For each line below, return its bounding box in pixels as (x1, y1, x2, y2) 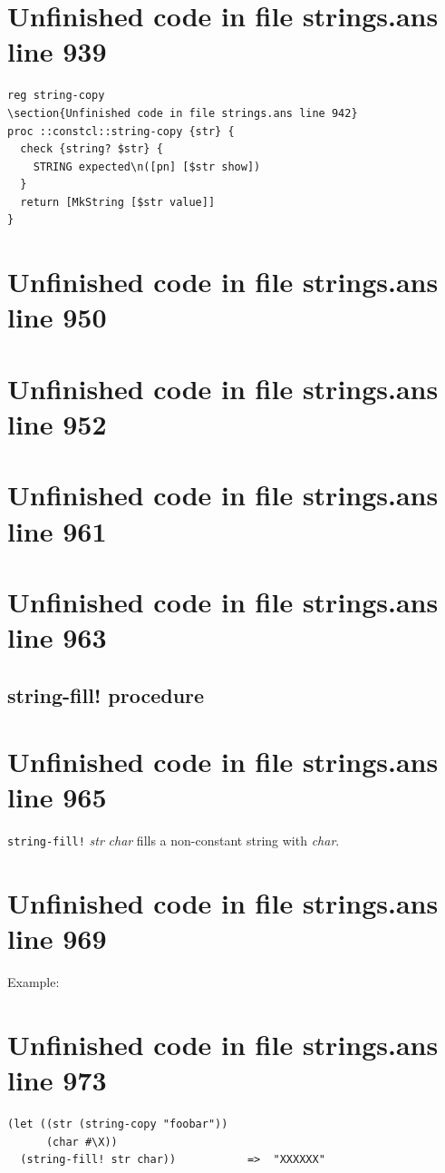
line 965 (7, 778, 107, 816)
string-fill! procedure (7, 680, 205, 709)
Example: (7, 973, 60, 992)
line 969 (7, 920, 107, 957)
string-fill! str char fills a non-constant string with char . (7, 831, 340, 850)
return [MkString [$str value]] (20, 195, 216, 209)
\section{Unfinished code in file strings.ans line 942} (7, 106, 358, 120)
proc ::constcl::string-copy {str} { (7, 124, 235, 138)
